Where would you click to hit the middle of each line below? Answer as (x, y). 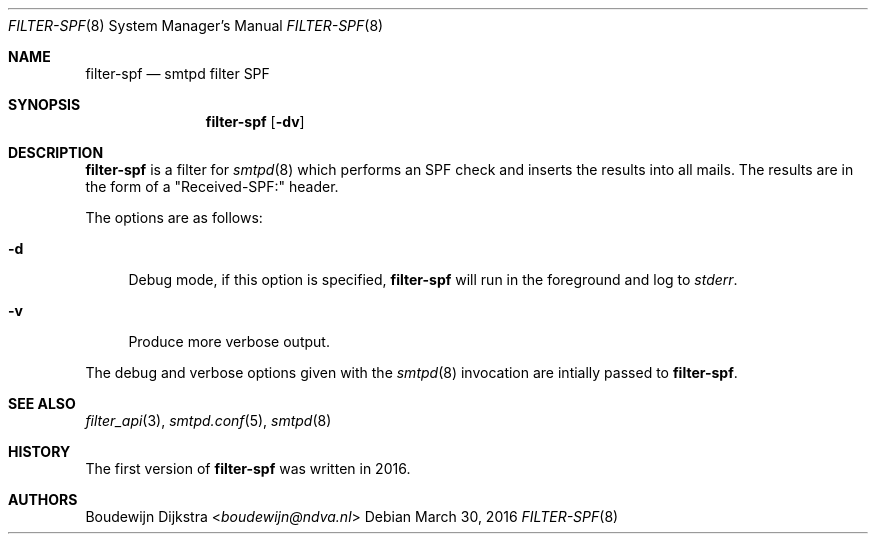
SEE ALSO (42, 403)
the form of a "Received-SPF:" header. (212, 186)
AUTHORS (43, 499)
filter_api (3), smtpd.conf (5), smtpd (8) (208, 420)
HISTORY (39, 451)
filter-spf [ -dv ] (255, 121)
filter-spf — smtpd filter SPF (177, 73)
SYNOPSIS (44, 104)
